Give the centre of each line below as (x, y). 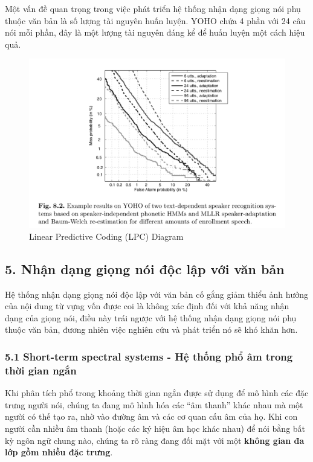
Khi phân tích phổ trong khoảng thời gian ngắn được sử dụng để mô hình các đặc (157, 393)
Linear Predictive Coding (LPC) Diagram (106, 236)
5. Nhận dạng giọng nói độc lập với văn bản (145, 268)
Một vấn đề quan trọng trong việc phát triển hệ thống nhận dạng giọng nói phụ (153, 8)
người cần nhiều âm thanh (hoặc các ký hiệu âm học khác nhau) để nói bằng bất (155, 428)
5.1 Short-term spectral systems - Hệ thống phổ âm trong (149, 356)
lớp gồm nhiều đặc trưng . (59, 452)
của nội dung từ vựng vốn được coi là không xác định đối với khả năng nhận (147, 306)
